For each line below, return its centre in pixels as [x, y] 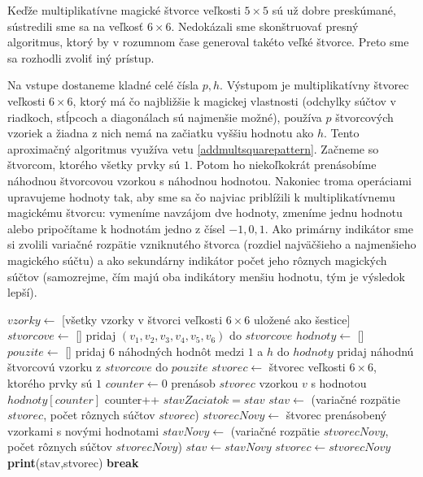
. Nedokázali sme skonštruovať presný [265, 26]
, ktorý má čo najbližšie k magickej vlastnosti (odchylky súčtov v [234, 100]
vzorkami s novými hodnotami [83, 430]
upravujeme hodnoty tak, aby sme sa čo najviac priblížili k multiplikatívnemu [201, 196]
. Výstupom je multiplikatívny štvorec [314, 85]
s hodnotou [339, 383]
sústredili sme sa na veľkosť [76, 26]
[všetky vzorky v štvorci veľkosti [142, 319]
